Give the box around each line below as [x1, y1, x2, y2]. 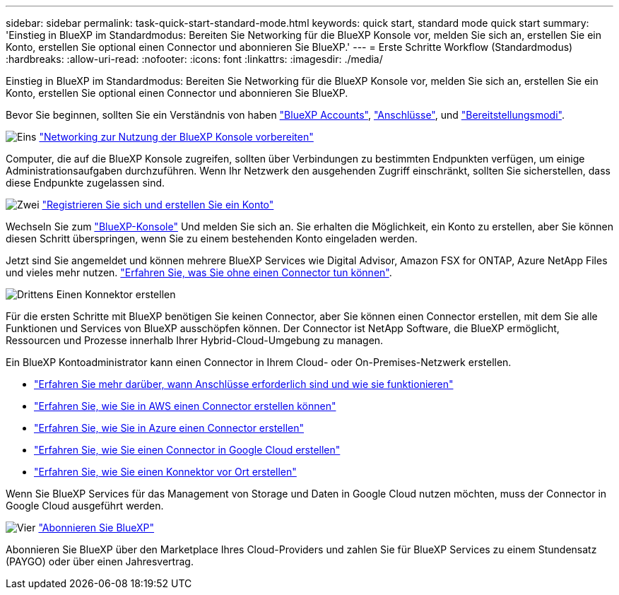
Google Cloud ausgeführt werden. [6, 500, 164, 512]
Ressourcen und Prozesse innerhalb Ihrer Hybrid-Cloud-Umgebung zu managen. [6, 334, 384, 346]
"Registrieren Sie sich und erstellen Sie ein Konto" [42, 199, 274, 211]
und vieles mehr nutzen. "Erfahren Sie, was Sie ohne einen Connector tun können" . [6, 266, 392, 278]
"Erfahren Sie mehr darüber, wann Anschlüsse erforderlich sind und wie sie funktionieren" [34, 378, 454, 390]
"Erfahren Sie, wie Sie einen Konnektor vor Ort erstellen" [34, 466, 297, 478]
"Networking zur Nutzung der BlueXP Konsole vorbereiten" [39, 131, 314, 143]
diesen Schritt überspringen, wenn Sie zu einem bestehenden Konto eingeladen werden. [6, 232, 418, 245]
